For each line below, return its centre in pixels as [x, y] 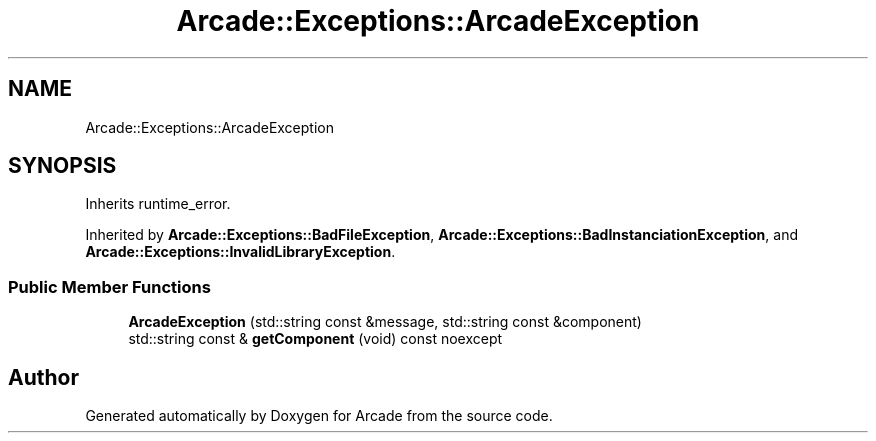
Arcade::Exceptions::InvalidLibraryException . [240, 252]
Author [43, 377]
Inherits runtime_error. [158, 204]
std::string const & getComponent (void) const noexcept [315, 339]
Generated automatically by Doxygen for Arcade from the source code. [319, 416]
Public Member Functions [109, 286]
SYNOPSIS [62, 166]
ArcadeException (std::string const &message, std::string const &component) [385, 322]
